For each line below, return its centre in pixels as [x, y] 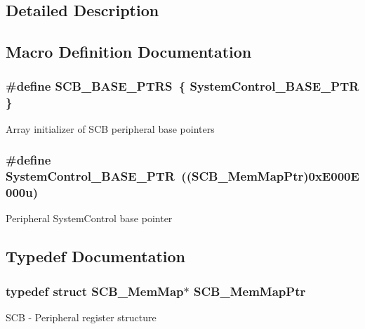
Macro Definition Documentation [129, 52]
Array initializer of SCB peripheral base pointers [110, 128]
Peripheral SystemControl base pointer [89, 218]
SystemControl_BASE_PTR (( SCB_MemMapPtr [155, 176]
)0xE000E [331, 176]
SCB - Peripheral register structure [81, 317]
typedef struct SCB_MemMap [95, 291]
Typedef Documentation [95, 256]
